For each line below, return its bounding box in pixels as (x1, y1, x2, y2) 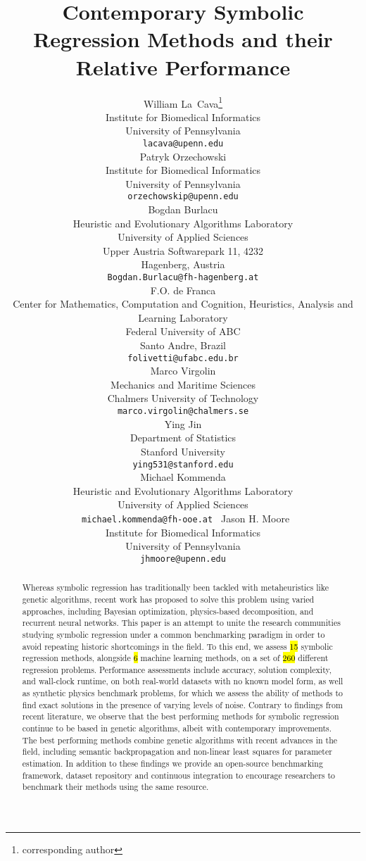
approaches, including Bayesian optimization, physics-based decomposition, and (22, 605, 314, 617)
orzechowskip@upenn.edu (127, 191, 239, 202)
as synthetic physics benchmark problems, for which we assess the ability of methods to (22, 687, 343, 699)
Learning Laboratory (138, 310, 228, 325)
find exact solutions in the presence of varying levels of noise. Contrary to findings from (22, 698, 343, 710)
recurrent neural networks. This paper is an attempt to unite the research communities (22, 617, 341, 629)
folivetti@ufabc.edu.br (127, 353, 239, 363)
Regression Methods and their (33, 25, 333, 54)
